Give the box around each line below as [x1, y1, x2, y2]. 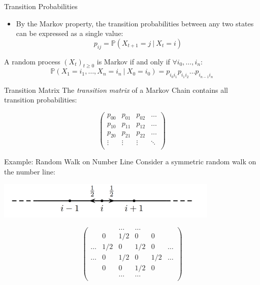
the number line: [4, 166, 55, 176]
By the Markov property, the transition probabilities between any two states [16, 18, 254, 28]
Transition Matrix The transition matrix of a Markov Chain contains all [4, 84, 228, 95]
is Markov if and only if [96, 56, 170, 66]
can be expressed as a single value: [16, 28, 123, 39]
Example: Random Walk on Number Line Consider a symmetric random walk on [4, 156, 256, 167]
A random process [4, 56, 60, 66]
